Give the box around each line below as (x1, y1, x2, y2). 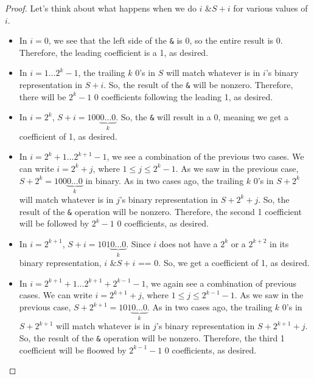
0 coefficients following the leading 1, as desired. (94, 90, 273, 103)
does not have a (159, 237, 218, 250)
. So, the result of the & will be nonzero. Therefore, (103, 78, 293, 91)
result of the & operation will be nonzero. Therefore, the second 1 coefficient (19, 205, 302, 217)
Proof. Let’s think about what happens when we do (5, 2, 197, 14)
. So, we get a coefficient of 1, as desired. (158, 256, 310, 269)
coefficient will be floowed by (19, 343, 127, 356)
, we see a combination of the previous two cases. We (106, 150, 304, 163)
